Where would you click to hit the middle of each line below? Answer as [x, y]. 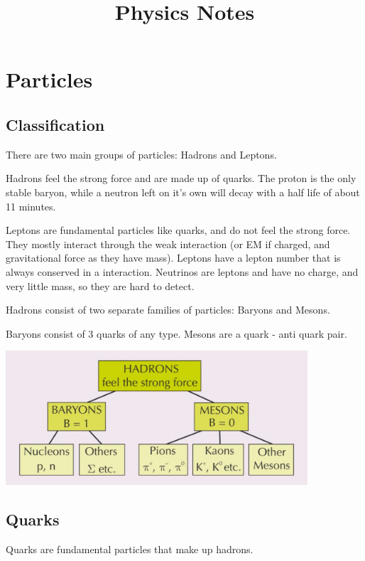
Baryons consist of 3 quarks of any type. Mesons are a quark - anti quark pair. [176, 333]
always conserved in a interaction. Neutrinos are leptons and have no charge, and [182, 271]
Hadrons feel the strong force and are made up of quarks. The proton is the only [181, 178]
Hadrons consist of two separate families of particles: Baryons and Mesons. [168, 310]
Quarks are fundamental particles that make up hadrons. [130, 549]
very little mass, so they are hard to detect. [100, 285]
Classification [55, 124]
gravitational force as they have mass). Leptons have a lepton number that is [173, 258]
